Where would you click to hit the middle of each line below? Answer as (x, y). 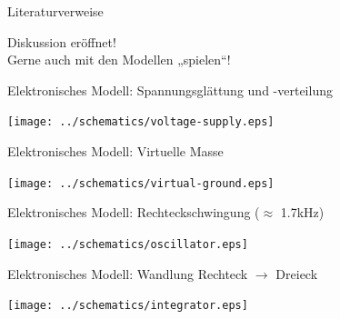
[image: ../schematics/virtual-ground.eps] (141, 183)
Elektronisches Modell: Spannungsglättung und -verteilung (170, 90)
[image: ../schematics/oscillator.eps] (128, 244)
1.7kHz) (302, 212)
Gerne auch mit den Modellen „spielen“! (119, 60)
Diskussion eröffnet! (62, 41)
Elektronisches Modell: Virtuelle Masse (115, 151)
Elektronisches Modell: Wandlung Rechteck (128, 273)
